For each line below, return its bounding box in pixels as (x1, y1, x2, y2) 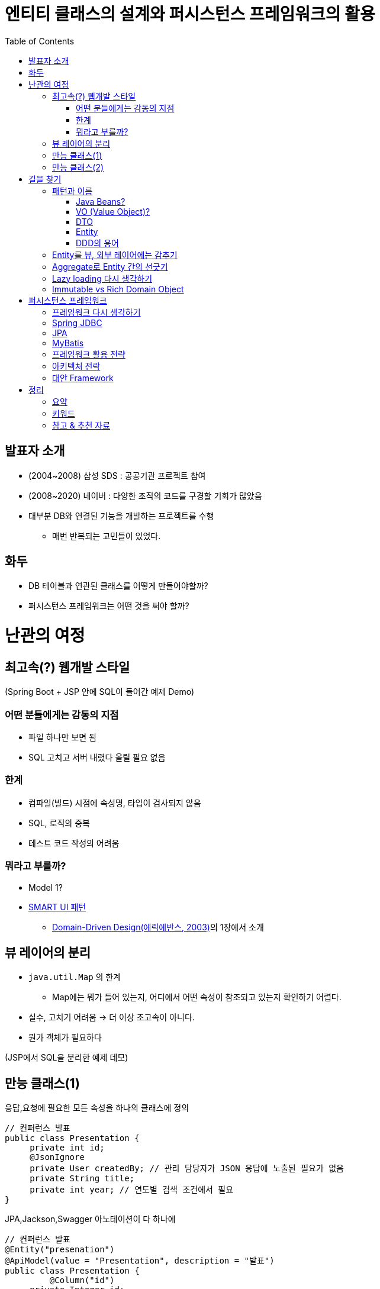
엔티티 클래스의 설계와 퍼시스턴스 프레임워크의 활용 (5, 4, 375, 24)
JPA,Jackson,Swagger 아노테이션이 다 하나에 (5, 1214, 176, 1224)
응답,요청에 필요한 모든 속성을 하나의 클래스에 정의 (5, 1103, 189, 1113)
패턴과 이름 (52, 185, 93, 196)
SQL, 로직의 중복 (28, 817, 90, 828)
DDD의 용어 (76, 237, 119, 248)
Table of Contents (5, 36, 75, 46)
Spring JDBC (52, 317, 102, 328)
